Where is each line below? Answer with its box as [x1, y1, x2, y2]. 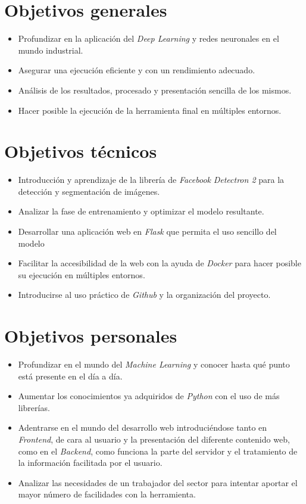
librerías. [18, 401, 50, 413]
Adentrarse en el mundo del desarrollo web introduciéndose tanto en [18, 421, 267, 434]
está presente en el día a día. [18, 369, 123, 382]
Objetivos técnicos [4, 139, 157, 163]
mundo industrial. [18, 43, 83, 56]
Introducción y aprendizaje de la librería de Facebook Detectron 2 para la [18, 173, 285, 186]
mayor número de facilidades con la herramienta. [18, 488, 196, 500]
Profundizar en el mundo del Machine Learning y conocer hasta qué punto [18, 358, 290, 371]
